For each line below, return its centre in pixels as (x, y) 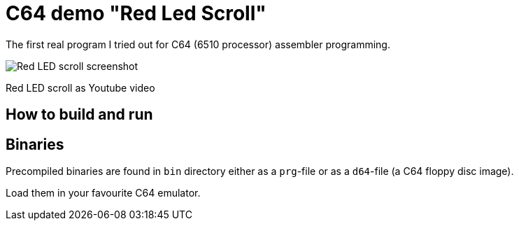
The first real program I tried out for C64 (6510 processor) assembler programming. (198, 44)
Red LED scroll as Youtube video (80, 87)
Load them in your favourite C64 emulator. (103, 193)
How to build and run (79, 115)
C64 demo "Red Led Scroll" (136, 13)
